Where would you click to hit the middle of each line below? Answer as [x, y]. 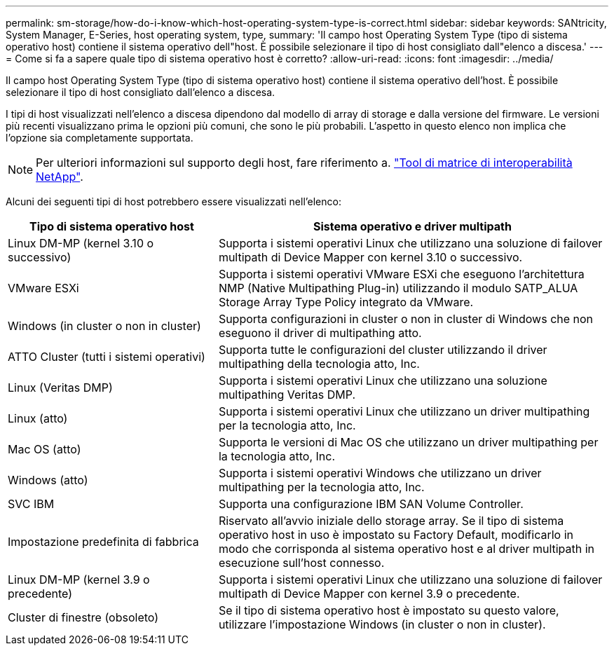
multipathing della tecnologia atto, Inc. [319, 364]
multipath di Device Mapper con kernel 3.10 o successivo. [370, 257]
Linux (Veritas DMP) [60, 388]
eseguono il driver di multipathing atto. [320, 333]
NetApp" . [60, 177]
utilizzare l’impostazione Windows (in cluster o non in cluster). [382, 624]
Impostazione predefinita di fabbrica [103, 542]
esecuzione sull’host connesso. [301, 563]
